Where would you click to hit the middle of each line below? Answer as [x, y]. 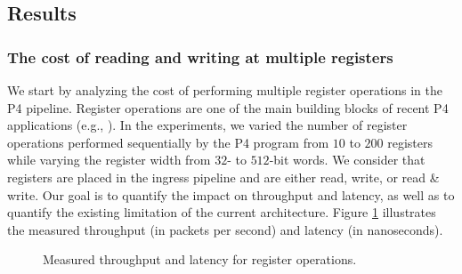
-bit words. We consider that [347, 160]
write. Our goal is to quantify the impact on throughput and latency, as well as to [231, 194]
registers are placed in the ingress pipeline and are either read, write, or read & [223, 177]
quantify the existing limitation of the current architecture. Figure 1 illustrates [222, 212]
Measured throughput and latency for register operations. [200, 259]
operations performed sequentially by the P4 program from [168, 142]
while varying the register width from [109, 160]
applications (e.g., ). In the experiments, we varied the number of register [207, 125]
